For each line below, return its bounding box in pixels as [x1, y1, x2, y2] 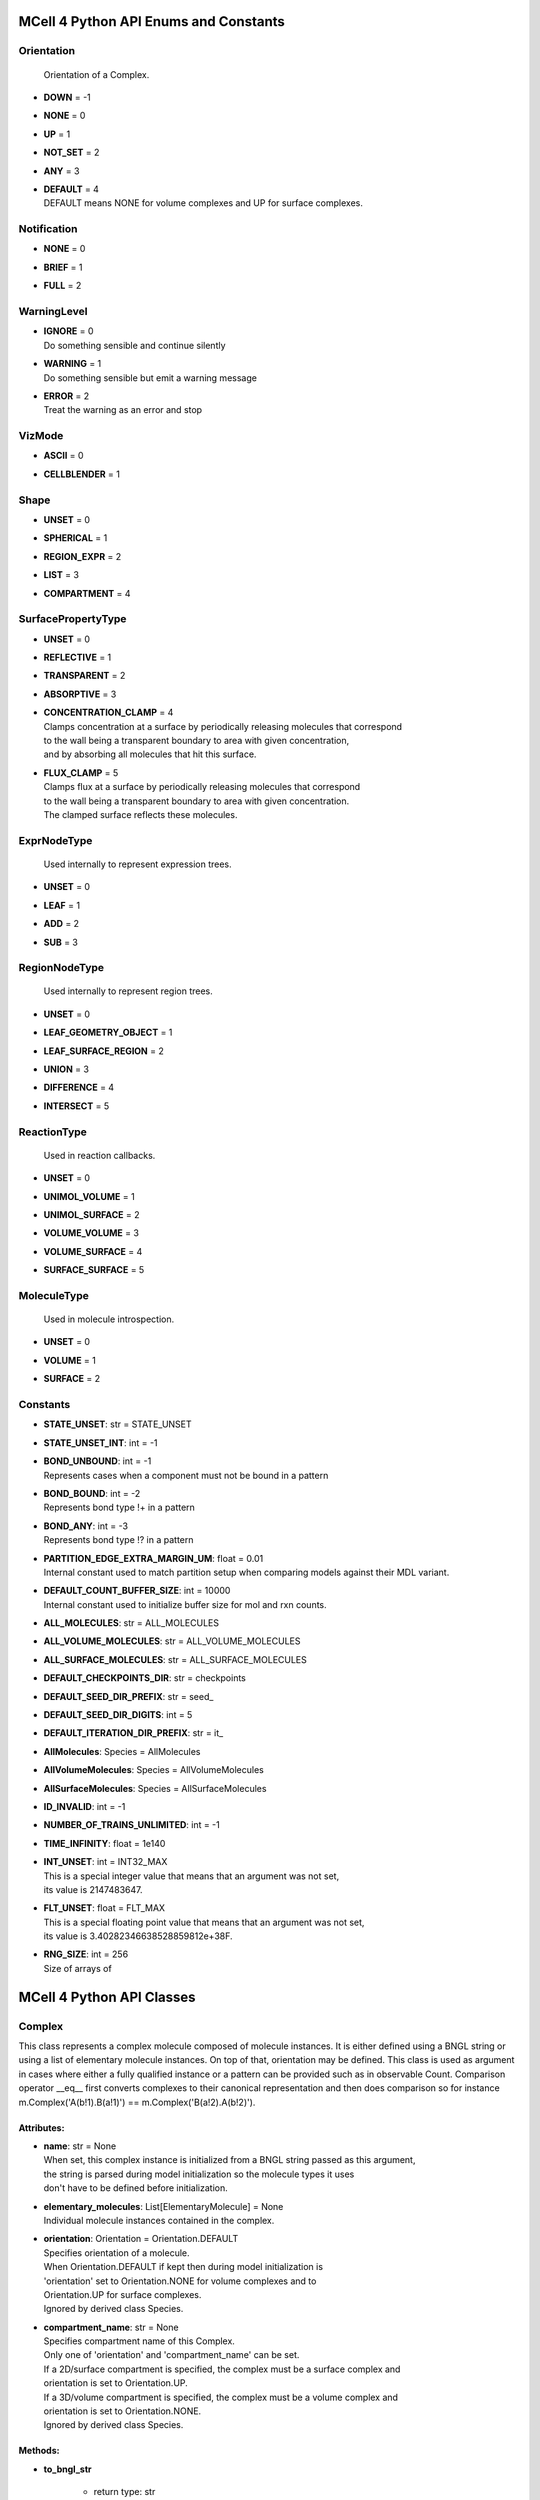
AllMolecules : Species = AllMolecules [43, 1745, 201, 1757]
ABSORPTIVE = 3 [43, 688, 117, 700]
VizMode [18, 429, 64, 443]
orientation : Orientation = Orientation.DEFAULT [43, 2233, 239, 2245]
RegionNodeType [18, 961, 105, 975]
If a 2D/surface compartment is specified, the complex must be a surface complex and [43, 2363, 401, 2375]
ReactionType [18, 1125, 87, 1139]
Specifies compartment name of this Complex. [43, 2335, 235, 2347]
